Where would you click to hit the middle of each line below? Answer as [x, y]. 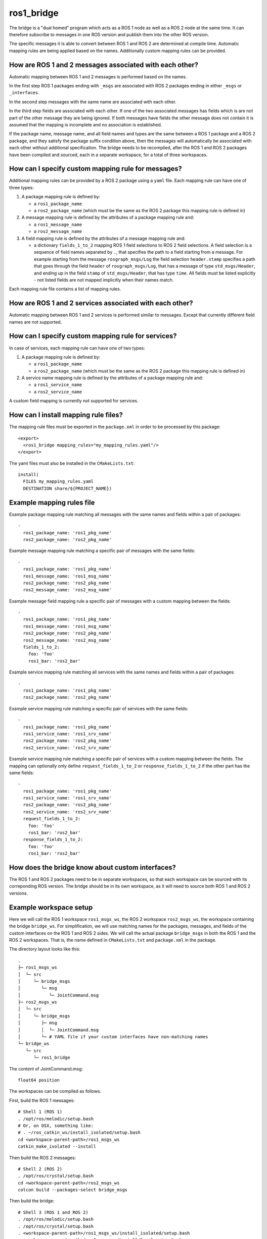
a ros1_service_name [58, 385]
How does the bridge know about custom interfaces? [92, 868]
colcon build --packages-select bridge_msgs [73, 1190]
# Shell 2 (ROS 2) [40, 1169]
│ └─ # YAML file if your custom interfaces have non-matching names [113, 1037]
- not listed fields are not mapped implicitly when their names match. [104, 280]
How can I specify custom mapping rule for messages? [96, 169]
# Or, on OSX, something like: [56, 1126]
